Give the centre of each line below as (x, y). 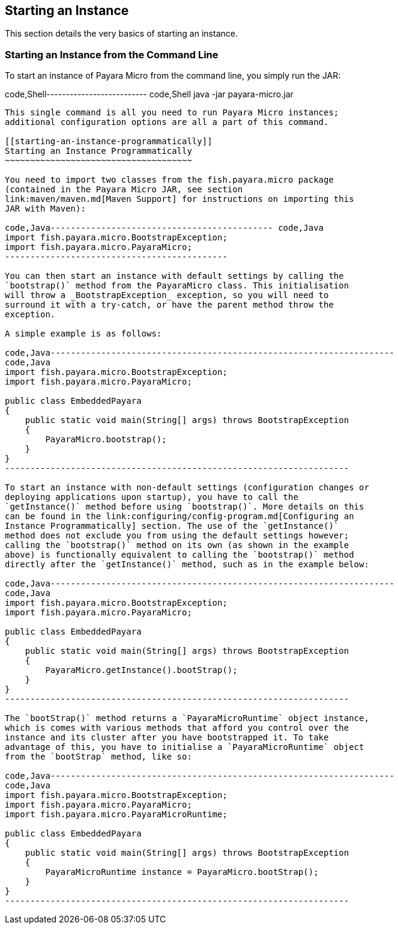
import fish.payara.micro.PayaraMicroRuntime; (116, 815)
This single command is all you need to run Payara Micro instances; (172, 113)
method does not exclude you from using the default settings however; (177, 536)
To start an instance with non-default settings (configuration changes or (187, 488)
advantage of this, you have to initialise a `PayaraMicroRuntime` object (185, 747)
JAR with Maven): (45, 209)
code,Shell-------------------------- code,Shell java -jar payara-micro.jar (149, 94)
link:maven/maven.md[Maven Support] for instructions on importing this (179, 199)
